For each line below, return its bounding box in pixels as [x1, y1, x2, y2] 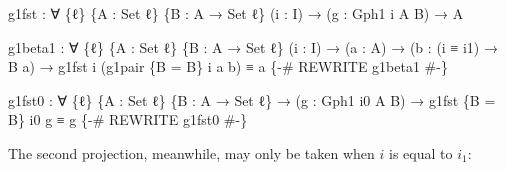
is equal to [389, 142, 453, 163]
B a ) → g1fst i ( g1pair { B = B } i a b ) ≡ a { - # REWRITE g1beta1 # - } [8, 56, 448, 77]
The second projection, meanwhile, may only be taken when [8, 142, 375, 163]
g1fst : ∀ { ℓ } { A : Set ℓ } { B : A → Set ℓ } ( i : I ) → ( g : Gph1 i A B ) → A [8, 3, 464, 23]
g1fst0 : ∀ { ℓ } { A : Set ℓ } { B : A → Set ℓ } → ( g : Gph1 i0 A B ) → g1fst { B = [8, 89, 496, 110]
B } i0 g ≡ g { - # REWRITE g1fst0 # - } [8, 109, 248, 130]
